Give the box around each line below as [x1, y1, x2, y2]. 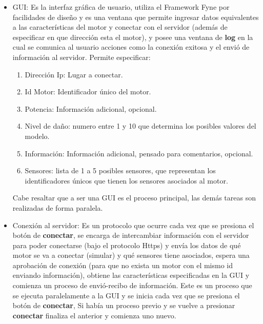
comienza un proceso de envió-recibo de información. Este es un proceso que [12, 280, 252, 291]
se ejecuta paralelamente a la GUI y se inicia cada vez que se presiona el [12, 290, 240, 300]
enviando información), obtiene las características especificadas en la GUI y [12, 270, 250, 280]
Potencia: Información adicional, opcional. [25, 103, 157, 114]
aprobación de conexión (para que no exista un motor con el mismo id [12, 259, 233, 270]
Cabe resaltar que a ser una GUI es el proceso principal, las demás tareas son [12, 192, 256, 203]
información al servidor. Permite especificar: [12, 51, 151, 62]
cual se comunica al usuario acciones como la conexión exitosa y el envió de [12, 42, 250, 52]
